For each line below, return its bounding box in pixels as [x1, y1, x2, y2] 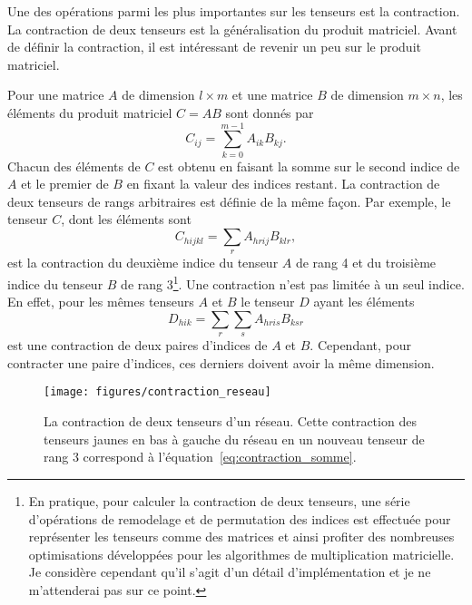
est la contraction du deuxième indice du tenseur [7, 253, 279, 272]
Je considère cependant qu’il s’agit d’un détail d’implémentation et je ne [28, 562, 431, 581]
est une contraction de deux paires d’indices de [7, 336, 268, 355]
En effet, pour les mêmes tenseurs [7, 292, 194, 311]
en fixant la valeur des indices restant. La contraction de [126, 174, 440, 193]
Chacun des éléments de [7, 156, 141, 175]
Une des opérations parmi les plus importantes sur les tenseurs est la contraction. [7, 2, 460, 20]
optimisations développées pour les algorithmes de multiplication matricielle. [28, 544, 455, 563]
